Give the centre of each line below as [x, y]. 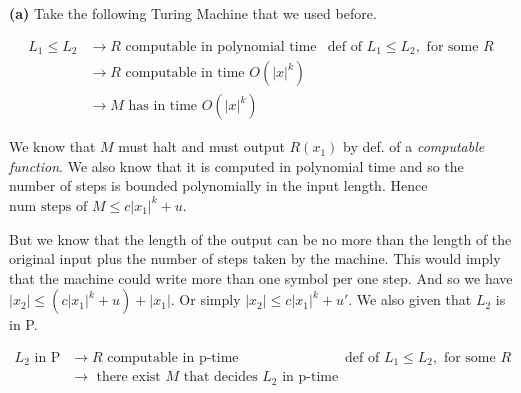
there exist [128, 377]
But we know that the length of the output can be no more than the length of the [260, 238]
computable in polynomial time [221, 46]
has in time [163, 106]
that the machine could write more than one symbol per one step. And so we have [261, 277]
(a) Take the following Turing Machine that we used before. [193, 13]
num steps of [48, 206]
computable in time [185, 73]
